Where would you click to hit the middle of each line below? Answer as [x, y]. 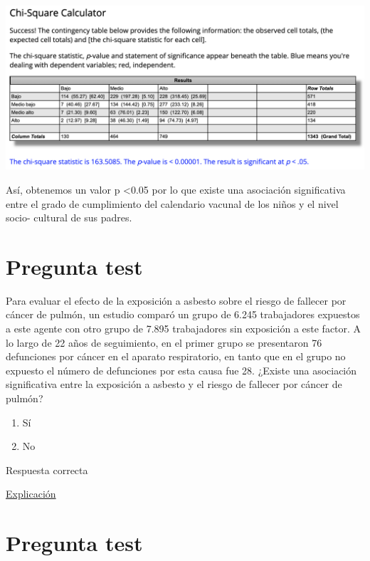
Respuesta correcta [47, 470]
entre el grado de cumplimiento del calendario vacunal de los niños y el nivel [172, 203]
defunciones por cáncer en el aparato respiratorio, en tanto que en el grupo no [176, 356]
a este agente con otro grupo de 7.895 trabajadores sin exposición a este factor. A [184, 329]
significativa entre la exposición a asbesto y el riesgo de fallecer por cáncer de [174, 384]
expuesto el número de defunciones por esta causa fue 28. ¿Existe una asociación [181, 370]
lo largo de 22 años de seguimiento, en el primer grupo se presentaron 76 [164, 342]
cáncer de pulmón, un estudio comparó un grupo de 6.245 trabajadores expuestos [183, 314]
